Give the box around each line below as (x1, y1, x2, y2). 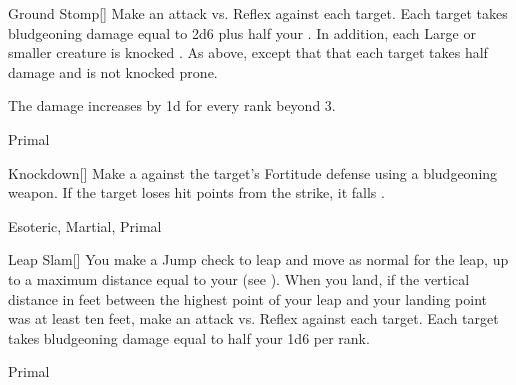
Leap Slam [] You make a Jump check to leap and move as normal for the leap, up (8, 249, 509, 270)
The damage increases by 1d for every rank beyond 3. (8, 95, 336, 116)
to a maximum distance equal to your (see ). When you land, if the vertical (8, 268, 470, 289)
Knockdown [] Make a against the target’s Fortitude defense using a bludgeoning (8, 162, 498, 183)
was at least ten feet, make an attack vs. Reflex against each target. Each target (8, 308, 499, 329)
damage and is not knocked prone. (8, 61, 218, 82)
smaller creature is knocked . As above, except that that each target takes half (8, 42, 488, 63)
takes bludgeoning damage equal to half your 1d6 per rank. (8, 327, 370, 348)
